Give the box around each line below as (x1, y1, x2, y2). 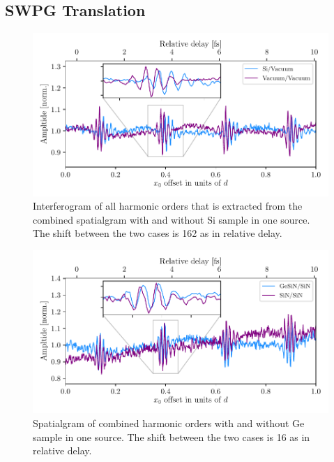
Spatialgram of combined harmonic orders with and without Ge (33, 415, 305, 430)
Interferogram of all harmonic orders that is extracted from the (33, 198, 303, 213)
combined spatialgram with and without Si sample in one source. (33, 212, 310, 226)
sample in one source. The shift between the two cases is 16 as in (33, 429, 310, 444)
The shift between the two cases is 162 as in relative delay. (33, 226, 282, 240)
